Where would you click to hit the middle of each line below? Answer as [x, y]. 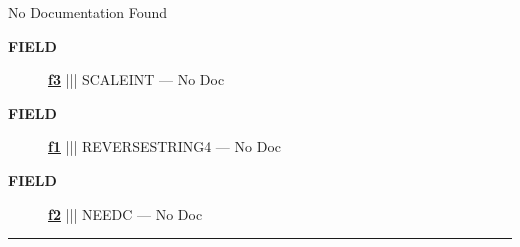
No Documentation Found [88, 12]
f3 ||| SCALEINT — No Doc [136, 79]
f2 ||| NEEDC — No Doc [125, 213]
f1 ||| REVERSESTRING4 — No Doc [164, 146]
